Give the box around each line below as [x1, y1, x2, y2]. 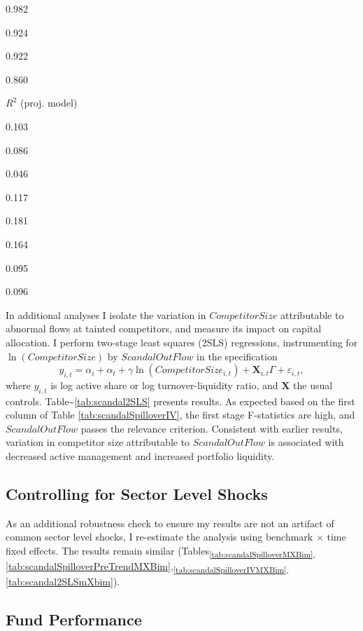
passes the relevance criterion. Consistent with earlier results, [80, 421, 343, 435]
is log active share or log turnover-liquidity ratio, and [50, 377, 278, 392]
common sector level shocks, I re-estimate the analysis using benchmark [6, 529, 313, 544]
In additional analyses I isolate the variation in [6, 307, 206, 322]
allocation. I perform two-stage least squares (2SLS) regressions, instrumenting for [6, 334, 358, 349]
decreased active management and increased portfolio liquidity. [6, 449, 275, 463]
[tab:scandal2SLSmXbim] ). [6, 574, 120, 589]
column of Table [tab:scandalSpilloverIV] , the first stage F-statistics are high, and [6, 407, 355, 422]
